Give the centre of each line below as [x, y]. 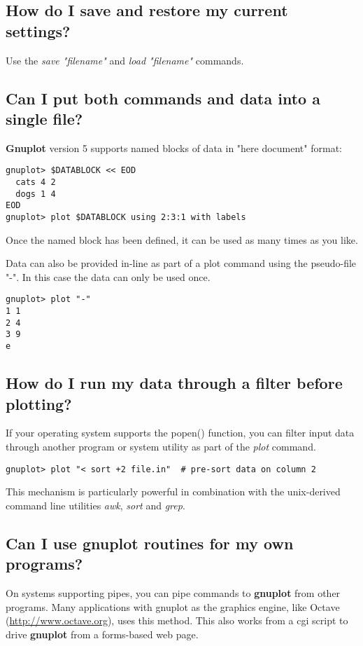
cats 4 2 [36, 183]
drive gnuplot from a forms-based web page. [102, 634]
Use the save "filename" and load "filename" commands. [125, 60]
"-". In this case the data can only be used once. [108, 276]
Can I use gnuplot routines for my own [150, 543]
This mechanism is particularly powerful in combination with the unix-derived [173, 492]
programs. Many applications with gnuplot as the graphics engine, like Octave [173, 606]
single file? [44, 118]
